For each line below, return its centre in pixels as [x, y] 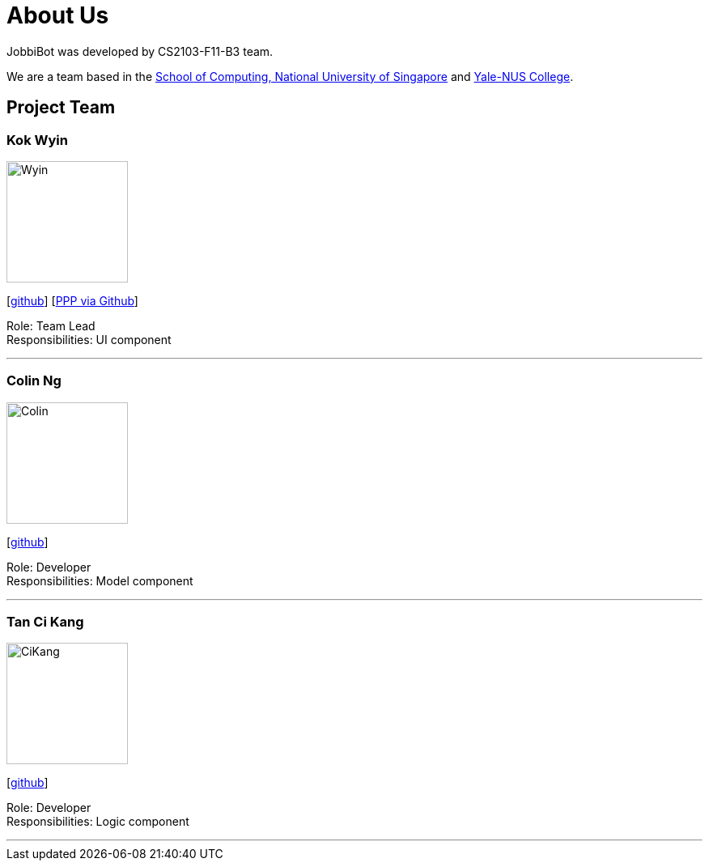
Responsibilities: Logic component [98, 822]
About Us [58, 15]
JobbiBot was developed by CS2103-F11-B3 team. [140, 51]
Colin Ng [34, 381]
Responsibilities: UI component [89, 339]
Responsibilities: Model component [100, 580]
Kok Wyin [37, 140]
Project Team [61, 108]
